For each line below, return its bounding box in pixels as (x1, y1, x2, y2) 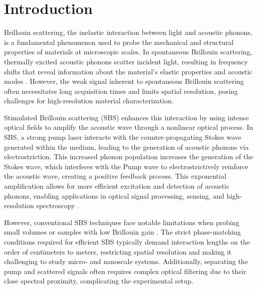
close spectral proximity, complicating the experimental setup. (4, 276, 194, 286)
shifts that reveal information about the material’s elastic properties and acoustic (4, 66, 253, 76)
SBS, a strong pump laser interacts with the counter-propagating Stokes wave (4, 132, 242, 142)
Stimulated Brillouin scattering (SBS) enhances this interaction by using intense (4, 112, 249, 122)
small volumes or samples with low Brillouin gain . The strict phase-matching (4, 227, 241, 237)
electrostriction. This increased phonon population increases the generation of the (4, 151, 254, 162)
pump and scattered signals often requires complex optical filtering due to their (4, 266, 247, 276)
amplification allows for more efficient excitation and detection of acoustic (4, 181, 230, 191)
